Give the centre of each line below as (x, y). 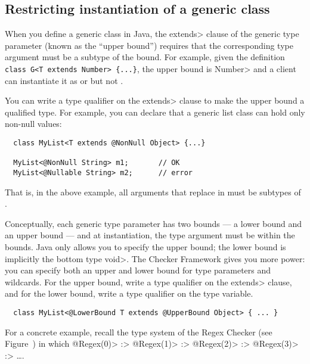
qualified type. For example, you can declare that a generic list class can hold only (155, 112)
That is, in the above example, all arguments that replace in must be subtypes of (153, 192)
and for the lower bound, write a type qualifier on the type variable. (129, 293)
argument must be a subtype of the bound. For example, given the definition (145, 57)
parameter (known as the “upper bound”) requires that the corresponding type (149, 45)
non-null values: (33, 124)
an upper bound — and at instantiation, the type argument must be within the (150, 235)
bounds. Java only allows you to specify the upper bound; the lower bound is (145, 247)
